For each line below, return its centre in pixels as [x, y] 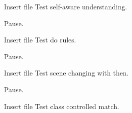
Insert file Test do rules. [40, 40]
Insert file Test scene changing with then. [66, 73]
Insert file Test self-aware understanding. [66, 6]
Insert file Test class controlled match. [62, 106]
